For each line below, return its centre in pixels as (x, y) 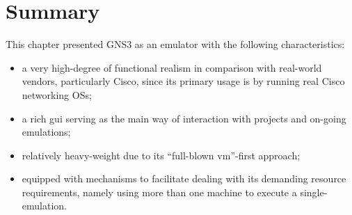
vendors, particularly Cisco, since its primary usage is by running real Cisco (183, 81)
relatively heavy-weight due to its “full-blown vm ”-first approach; (161, 155)
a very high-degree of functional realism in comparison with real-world (172, 67)
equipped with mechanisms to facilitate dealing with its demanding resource (184, 178)
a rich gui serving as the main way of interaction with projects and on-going (184, 118)
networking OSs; (57, 94)
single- (314, 192)
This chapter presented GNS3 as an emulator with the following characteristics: (175, 44)
